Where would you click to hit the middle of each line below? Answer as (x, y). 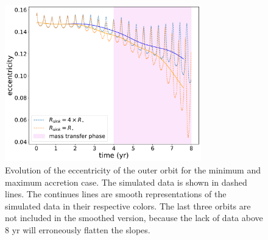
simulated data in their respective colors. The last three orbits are (128, 205)
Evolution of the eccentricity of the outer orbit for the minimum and (133, 170)
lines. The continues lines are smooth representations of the (116, 194)
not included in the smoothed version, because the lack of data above (134, 218)
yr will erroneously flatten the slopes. (81, 230)
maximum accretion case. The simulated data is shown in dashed (126, 182)
